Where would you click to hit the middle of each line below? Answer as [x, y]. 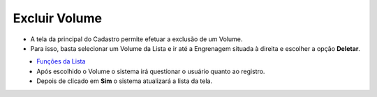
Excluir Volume [58, 18]
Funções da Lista [61, 61]
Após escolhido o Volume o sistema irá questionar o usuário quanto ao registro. [151, 71]
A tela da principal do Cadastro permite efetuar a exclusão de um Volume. [136, 39]
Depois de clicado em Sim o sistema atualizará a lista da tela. [125, 81]
